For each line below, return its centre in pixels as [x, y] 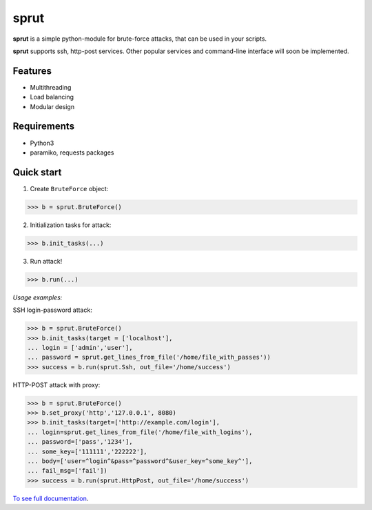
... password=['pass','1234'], [80, 442]
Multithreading [51, 87]
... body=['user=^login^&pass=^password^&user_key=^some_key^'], [140, 461]
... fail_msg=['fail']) [68, 471]
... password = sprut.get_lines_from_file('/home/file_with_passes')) [149, 357]
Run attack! [46, 261]
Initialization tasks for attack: [71, 225]
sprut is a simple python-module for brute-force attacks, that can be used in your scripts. [140, 39]
